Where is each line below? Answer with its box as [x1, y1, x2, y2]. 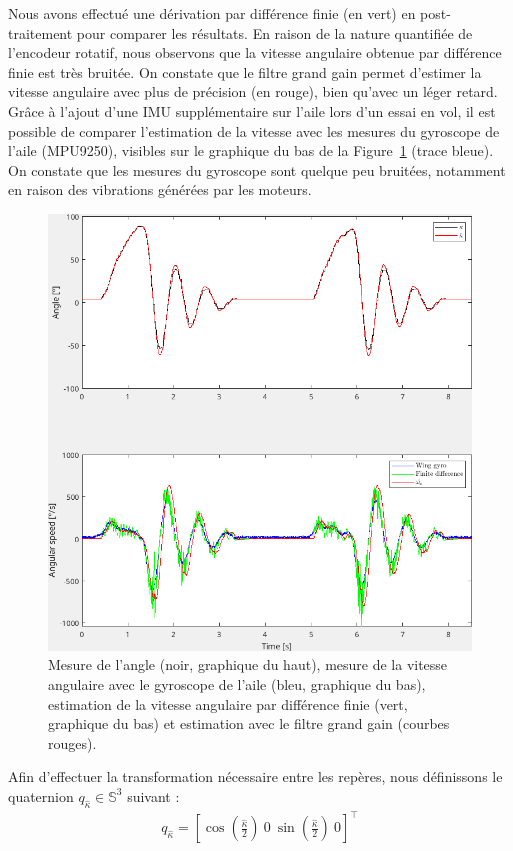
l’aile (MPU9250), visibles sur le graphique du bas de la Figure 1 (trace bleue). [8, 140, 494, 161]
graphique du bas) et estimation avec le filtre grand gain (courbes [48, 713, 450, 734]
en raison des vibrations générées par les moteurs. [8, 179, 312, 200]
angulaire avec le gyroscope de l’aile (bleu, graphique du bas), [48, 673, 426, 694]
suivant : [127, 785, 180, 806]
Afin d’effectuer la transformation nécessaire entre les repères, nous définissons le [8, 766, 503, 787]
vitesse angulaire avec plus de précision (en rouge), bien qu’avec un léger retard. [8, 81, 498, 102]
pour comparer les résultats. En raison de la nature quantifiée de [76, 22, 473, 43]
